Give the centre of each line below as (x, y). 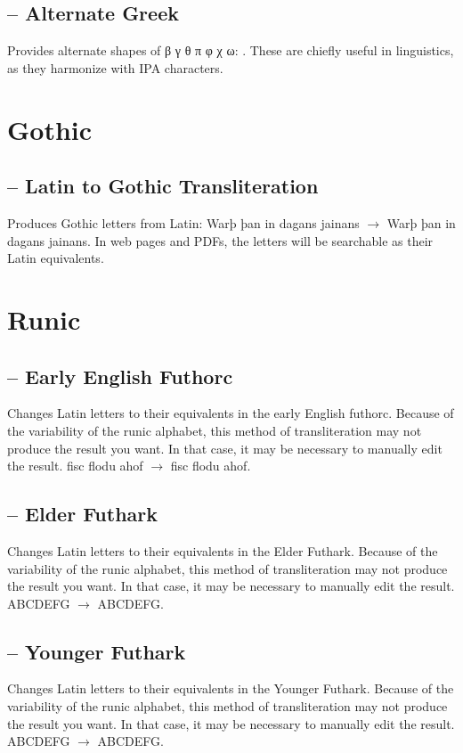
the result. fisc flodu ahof (75, 466)
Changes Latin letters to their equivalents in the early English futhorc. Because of (231, 413)
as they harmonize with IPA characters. (115, 67)
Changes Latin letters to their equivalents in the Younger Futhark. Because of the (231, 688)
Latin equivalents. (56, 258)
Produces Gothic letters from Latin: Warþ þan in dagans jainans (183, 222)
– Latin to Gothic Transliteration (163, 186)
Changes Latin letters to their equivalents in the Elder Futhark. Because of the (223, 550)
